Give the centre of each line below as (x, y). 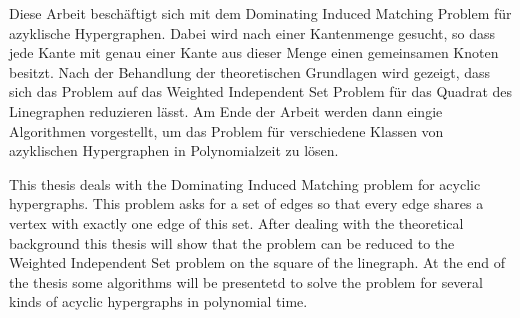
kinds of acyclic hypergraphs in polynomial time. (158, 301)
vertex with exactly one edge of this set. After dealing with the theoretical (236, 222)
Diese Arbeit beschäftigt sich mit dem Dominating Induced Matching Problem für (260, 13)
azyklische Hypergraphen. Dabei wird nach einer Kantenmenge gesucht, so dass (252, 32)
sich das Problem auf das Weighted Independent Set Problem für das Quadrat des (261, 91)
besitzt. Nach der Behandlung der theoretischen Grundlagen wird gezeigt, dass (250, 71)
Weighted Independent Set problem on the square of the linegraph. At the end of (257, 262)
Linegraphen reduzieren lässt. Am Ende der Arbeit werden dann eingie (226, 110)
